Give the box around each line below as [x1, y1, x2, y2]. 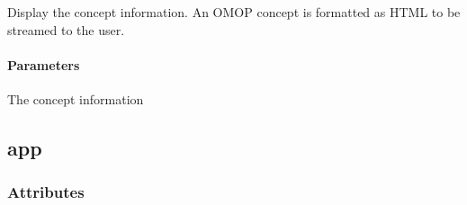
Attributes [7, 181, 85, 203]
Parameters [7, 55, 80, 74]
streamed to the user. [7, 20, 125, 39]
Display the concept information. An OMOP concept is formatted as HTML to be [7, 3, 461, 21]
